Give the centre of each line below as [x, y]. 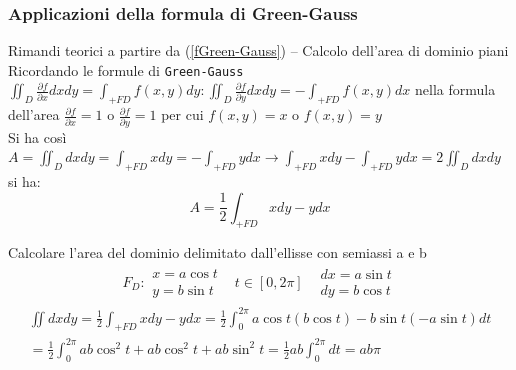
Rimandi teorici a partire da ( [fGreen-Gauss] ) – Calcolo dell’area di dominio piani [258, 50]
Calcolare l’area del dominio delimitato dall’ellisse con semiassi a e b [217, 252]
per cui [182, 114]
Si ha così [37, 136]
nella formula [455, 89]
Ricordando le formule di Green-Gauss [126, 69]
